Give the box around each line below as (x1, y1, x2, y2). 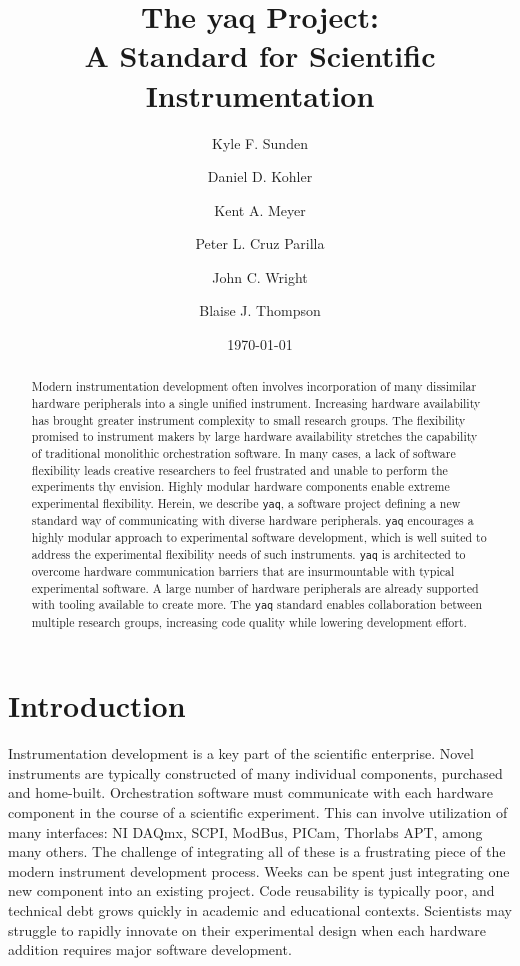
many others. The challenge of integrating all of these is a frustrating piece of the (8, 841, 506, 862)
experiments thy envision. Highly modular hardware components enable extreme (31, 478, 450, 495)
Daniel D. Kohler (207, 166, 313, 187)
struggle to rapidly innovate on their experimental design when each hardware (8, 919, 486, 940)
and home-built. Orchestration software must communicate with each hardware (8, 782, 493, 803)
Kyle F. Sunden (212, 132, 308, 153)
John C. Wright (212, 266, 308, 287)
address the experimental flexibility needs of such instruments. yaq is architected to (31, 545, 466, 562)
